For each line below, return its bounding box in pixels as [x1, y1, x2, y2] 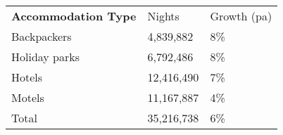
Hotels [11, 69, 43, 85]
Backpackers [11, 28, 72, 44]
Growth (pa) [210, 8, 272, 24]
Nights [147, 8, 180, 24]
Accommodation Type [11, 8, 137, 24]
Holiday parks [11, 49, 80, 65]
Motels [11, 89, 44, 105]
